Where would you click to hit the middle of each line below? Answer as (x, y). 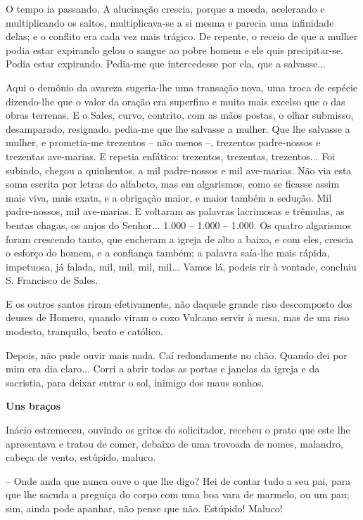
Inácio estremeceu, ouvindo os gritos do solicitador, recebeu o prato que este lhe (178, 430)
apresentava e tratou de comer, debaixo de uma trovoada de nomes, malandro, (174, 443)
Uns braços (33, 406)
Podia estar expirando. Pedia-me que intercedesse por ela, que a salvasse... (166, 64)
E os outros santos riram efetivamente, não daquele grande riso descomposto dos (179, 303)
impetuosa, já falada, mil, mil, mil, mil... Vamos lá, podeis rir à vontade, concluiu (181, 266)
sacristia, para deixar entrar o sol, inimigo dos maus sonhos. (135, 382)
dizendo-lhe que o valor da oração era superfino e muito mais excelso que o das (176, 101)
